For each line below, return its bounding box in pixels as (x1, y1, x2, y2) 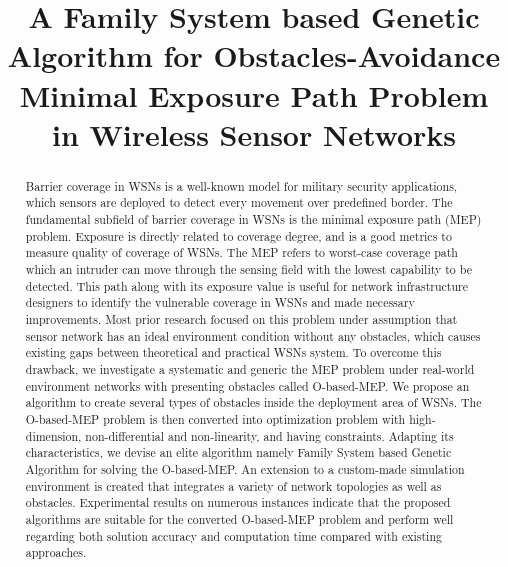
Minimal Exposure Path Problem (19, 74, 489, 115)
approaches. (25, 544, 87, 561)
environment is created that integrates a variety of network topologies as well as (25, 477, 442, 494)
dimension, (25, 427, 82, 444)
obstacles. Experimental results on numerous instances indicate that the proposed (25, 494, 451, 511)
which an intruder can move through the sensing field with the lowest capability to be (25, 261, 472, 278)
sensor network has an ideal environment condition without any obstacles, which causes (25, 327, 481, 344)
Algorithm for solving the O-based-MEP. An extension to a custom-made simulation (25, 460, 465, 477)
